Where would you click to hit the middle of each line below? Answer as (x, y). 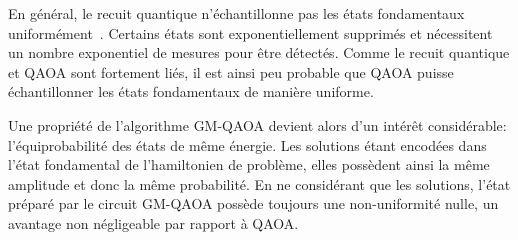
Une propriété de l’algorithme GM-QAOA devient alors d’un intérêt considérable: (257, 124)
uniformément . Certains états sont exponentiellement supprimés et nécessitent (250, 32)
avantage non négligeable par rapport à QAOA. (153, 222)
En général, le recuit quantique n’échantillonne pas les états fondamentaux (236, 13)
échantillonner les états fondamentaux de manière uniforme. (191, 91)
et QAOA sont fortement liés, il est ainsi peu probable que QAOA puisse (231, 71)
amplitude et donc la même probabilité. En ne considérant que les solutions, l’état (259, 183)
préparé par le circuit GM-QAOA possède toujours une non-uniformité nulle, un (253, 203)
